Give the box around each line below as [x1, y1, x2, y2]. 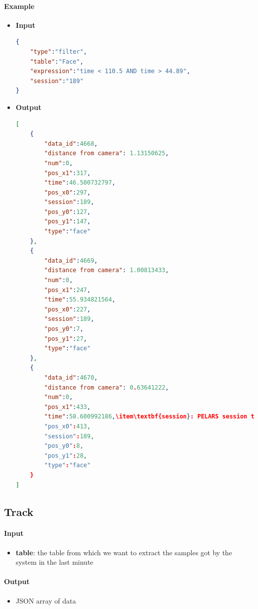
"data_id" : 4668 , [44, 140, 98, 147]
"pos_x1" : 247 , [44, 286, 91, 294]
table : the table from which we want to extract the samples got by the [15, 547, 232, 557]
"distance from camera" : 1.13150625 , [44, 150, 169, 157]
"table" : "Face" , [30, 58, 84, 65]
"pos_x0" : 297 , [44, 189, 91, 196]
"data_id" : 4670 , [44, 374, 98, 381]
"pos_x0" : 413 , [44, 422, 91, 430]
